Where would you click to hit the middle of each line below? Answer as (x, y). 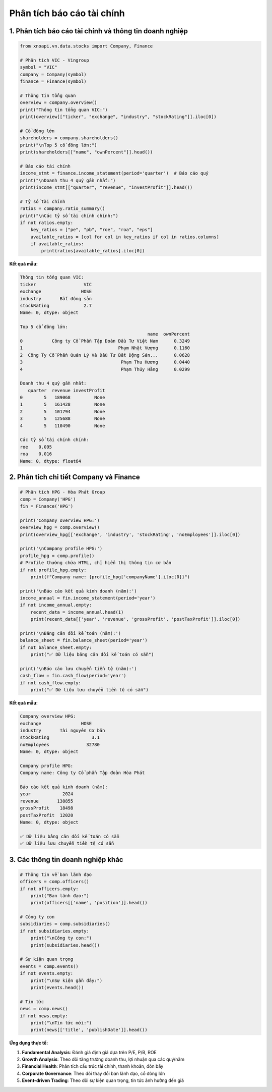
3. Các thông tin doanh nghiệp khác (66, 860)
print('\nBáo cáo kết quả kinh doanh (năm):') (78, 591)
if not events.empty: (47, 973)
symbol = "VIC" (39, 67)
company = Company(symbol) (53, 74)
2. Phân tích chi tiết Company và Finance (75, 477)
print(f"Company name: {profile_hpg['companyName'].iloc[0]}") (110, 577)
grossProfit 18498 (47, 808)
